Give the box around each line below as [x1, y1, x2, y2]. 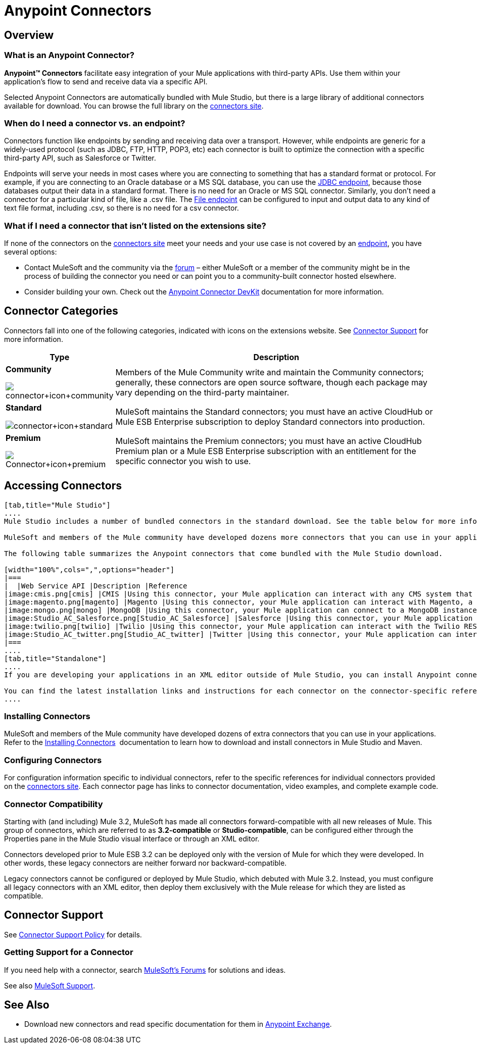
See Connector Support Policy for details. [4, 930, 142, 939]
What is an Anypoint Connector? [4, 50, 134, 61]
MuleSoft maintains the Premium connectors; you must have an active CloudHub [115, 435, 422, 446]
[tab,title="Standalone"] [4, 654, 107, 663]
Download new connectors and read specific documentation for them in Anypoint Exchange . [24, 1020, 332, 1029]
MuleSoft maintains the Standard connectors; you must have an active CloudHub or [115, 406, 433, 417]
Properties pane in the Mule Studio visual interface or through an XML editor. [4, 834, 260, 843]
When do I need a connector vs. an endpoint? [4, 118, 185, 128]
